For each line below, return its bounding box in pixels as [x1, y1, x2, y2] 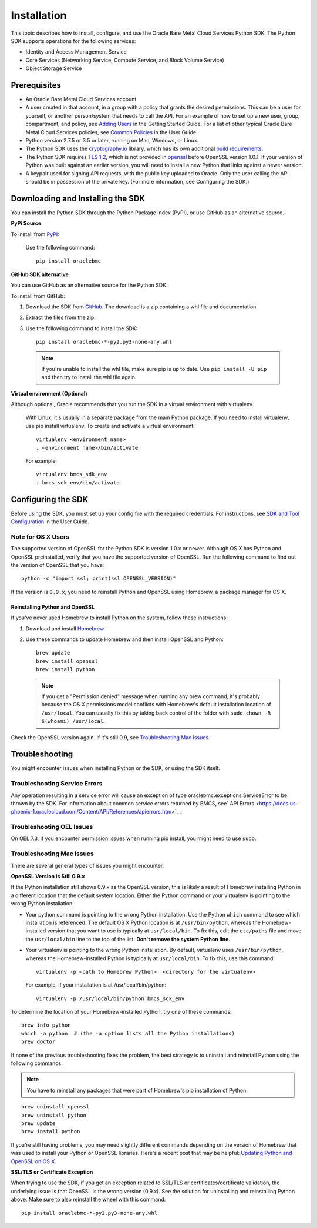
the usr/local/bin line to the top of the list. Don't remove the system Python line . [25, 935, 230, 942]
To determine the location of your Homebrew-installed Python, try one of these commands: [11, 1008, 232, 1015]
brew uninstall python [21, 1111, 87, 1119]
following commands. [11, 1060, 63, 1067]
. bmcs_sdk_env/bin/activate [36, 479, 120, 486]
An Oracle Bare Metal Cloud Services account [25, 96, 137, 103]
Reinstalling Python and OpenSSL [11, 603, 95, 610]
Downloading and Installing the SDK [11, 193, 145, 203]
